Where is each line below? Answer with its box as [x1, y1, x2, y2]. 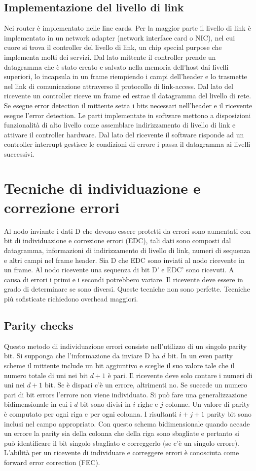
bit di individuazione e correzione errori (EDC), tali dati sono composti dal [4, 235, 231, 246]
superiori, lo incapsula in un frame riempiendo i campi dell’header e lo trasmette [4, 71, 247, 82]
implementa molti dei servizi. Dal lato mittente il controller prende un [4, 51, 216, 62]
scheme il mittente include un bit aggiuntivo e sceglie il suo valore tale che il [4, 360, 235, 370]
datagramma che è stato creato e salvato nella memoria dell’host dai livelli [4, 61, 229, 72]
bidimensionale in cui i [4, 399, 72, 409]
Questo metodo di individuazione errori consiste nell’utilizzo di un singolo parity [4, 341, 247, 351]
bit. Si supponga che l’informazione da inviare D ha [4, 350, 160, 361]
